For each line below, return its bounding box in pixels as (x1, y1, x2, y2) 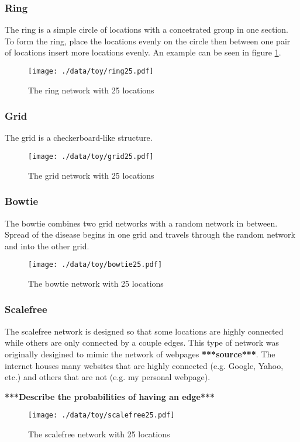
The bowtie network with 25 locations (28, 277, 164, 289)
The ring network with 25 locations (28, 83, 154, 96)
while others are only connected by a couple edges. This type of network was (5, 336, 279, 349)
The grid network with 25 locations (28, 169, 154, 181)
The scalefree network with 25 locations (28, 428, 170, 440)
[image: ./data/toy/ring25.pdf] (28, 67, 154, 75)
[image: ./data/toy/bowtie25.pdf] (28, 260, 163, 269)
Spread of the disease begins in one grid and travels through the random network (5, 228, 295, 241)
